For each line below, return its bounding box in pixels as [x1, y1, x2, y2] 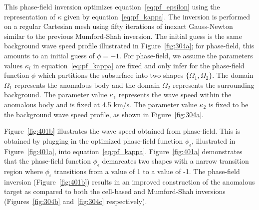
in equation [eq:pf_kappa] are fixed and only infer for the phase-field [33, 60, 245, 70]
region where [4, 166, 43, 176]
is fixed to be [208, 99, 249, 109]
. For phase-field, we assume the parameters [119, 50, 253, 60]
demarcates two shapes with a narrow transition [102, 156, 249, 166]
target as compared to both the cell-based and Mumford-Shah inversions [4, 186, 226, 197]
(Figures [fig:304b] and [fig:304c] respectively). [4, 196, 147, 206]
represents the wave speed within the [118, 89, 232, 100]
